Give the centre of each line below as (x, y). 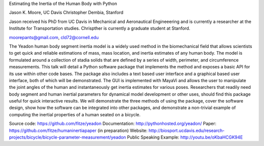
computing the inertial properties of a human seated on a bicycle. (75, 114)
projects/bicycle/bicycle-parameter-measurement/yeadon (68, 137)
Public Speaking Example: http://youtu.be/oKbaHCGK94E (185, 137)
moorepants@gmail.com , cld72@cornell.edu (54, 37)
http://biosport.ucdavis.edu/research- (187, 130)
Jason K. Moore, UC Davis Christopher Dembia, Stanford (66, 13)
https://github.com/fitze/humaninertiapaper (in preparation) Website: (78, 130)
